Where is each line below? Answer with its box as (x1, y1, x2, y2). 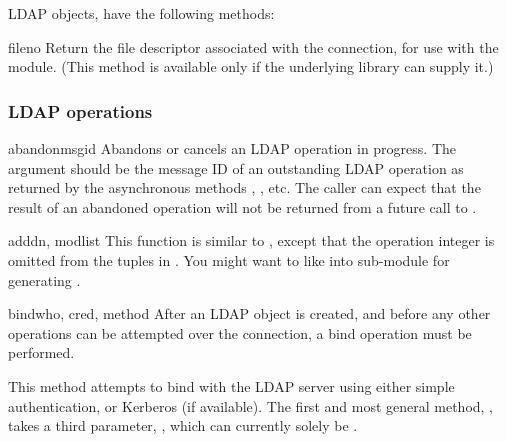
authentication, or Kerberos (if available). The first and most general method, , (8, 395, 494, 416)
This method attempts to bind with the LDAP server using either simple (8, 375, 455, 396)
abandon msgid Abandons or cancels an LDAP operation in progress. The (8, 138, 456, 158)
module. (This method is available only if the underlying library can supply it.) (8, 56, 494, 77)
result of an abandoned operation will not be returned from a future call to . (8, 196, 477, 217)
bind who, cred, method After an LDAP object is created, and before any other (8, 303, 491, 324)
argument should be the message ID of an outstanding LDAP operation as (8, 157, 464, 178)
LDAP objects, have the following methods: (8, 3, 275, 23)
